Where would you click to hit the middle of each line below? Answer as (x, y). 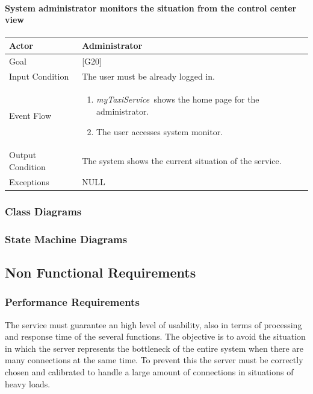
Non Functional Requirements (101, 272)
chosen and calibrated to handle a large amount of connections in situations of (149, 372)
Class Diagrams (43, 211)
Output (23, 155)
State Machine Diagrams (66, 239)
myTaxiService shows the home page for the (178, 99)
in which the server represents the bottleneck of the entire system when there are (154, 348)
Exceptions (29, 181)
